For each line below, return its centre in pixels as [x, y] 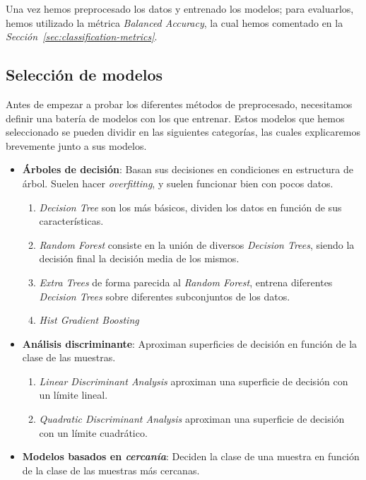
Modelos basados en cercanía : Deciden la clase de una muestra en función [191, 456]
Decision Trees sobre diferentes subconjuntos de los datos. [165, 296]
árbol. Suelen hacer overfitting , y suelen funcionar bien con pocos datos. [178, 183]
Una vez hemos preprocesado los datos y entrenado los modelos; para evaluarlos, [180, 8]
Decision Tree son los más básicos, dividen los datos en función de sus [190, 207]
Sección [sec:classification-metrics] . [82, 36]
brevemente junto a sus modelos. [76, 145]
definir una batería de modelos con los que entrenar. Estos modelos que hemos [175, 118]
